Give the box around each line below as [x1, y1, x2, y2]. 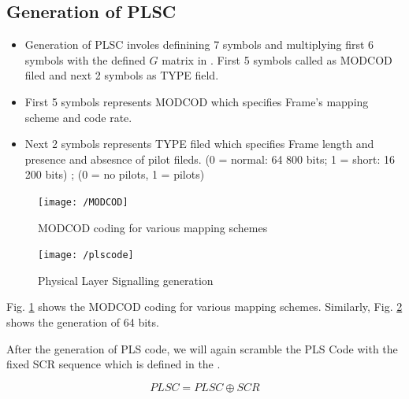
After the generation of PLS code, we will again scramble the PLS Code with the [6, 340, 398, 357]
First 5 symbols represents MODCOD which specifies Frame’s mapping [24, 93, 369, 109]
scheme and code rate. [24, 109, 132, 125]
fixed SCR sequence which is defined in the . [6, 356, 221, 372]
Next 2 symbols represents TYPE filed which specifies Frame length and [24, 135, 374, 152]
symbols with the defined [24, 51, 146, 68]
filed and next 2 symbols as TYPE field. [24, 67, 219, 83]
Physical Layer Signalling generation [38, 272, 214, 288]
